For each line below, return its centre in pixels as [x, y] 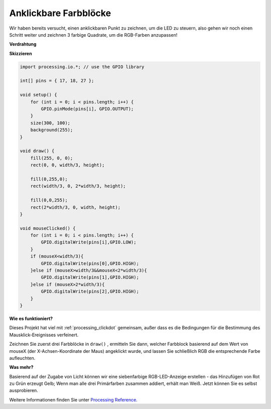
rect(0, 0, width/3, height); [67, 165]
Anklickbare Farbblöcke [60, 13]
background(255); [52, 130]
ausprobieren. [24, 390]
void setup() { [38, 95]
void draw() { [37, 151]
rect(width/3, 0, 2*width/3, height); [78, 186]
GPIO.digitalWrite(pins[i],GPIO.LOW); [89, 242]
